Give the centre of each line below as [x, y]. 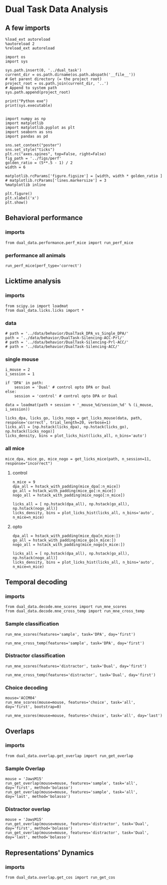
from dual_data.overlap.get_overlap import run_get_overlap [69, 756]
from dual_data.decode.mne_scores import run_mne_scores [66, 607]
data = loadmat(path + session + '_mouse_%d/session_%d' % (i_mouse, [79, 405]
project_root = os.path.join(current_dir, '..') [57, 84]
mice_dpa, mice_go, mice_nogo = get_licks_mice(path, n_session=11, [78, 459]
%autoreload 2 [20, 44]
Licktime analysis [33, 281]
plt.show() [17, 202]
